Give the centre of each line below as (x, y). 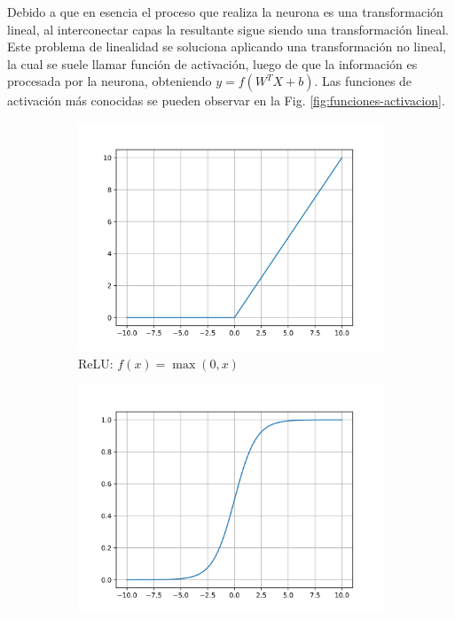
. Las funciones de (363, 81)
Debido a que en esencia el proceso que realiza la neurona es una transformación (225, 12)
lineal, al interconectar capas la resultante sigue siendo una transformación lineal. (228, 29)
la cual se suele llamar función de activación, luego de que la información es (212, 63)
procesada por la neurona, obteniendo (110, 81)
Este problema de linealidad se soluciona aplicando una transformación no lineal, (227, 46)
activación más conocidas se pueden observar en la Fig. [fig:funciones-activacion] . (226, 101)
